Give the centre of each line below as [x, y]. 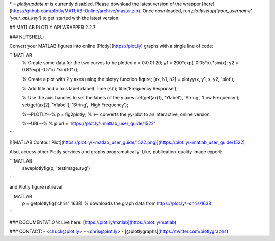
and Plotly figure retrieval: [36, 187]
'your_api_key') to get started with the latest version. [64, 18]
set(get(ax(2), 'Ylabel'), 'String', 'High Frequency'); [75, 105]
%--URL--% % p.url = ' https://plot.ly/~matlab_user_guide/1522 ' [89, 124]
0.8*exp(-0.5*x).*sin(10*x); [50, 70]
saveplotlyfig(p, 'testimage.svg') [56, 168]
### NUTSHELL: [27, 37]
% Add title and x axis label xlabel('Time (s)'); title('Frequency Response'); [100, 88]
